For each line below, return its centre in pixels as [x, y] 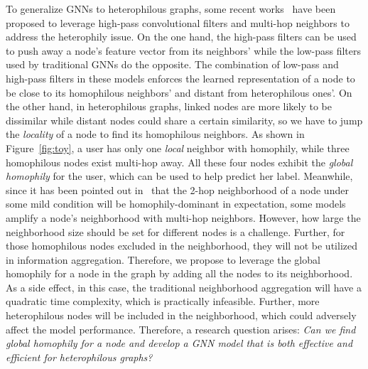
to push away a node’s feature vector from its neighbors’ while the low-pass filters [184, 50]
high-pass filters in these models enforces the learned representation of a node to [180, 78]
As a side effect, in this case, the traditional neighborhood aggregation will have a [184, 287]
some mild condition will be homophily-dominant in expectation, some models [176, 204]
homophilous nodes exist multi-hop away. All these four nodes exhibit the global [179, 162]
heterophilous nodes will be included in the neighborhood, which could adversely [181, 315]
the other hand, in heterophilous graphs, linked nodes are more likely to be [169, 106]
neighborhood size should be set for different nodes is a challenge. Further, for [175, 231]
